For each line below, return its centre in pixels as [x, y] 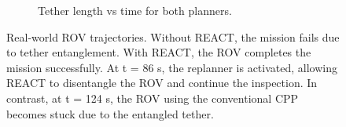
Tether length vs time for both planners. [135, 10]
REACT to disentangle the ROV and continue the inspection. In [162, 83]
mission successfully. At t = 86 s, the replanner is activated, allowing [172, 67]
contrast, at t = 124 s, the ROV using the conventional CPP [153, 98]
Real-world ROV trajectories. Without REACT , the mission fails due [173, 36]
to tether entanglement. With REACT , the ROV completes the [159, 52]
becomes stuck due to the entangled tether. [110, 113]
